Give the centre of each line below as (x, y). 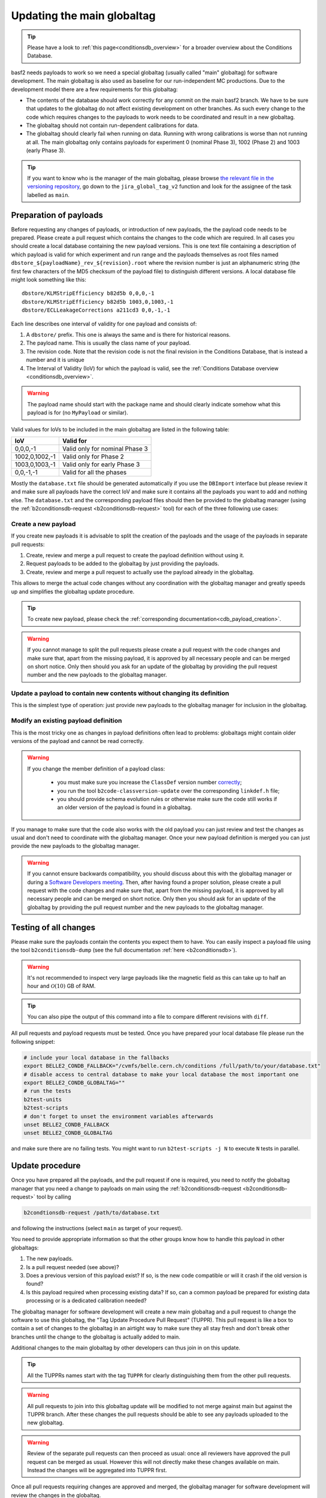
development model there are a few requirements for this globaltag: (94, 89)
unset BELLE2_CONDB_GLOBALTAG (68, 1133)
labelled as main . (49, 195)
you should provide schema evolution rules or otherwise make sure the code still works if (167, 799)
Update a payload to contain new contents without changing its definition (120, 693)
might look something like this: (49, 280)
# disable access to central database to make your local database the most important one (161, 1074)
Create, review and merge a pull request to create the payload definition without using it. (135, 555)
